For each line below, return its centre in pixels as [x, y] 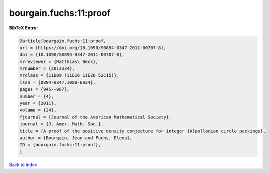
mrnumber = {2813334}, [47, 69]
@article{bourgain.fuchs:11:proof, [63, 41]
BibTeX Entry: [24, 28]
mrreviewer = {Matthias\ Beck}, [59, 61]
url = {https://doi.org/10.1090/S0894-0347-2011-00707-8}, [93, 48]
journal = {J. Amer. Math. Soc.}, [62, 124]
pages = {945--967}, [44, 89]
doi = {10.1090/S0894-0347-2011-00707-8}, [72, 55]
